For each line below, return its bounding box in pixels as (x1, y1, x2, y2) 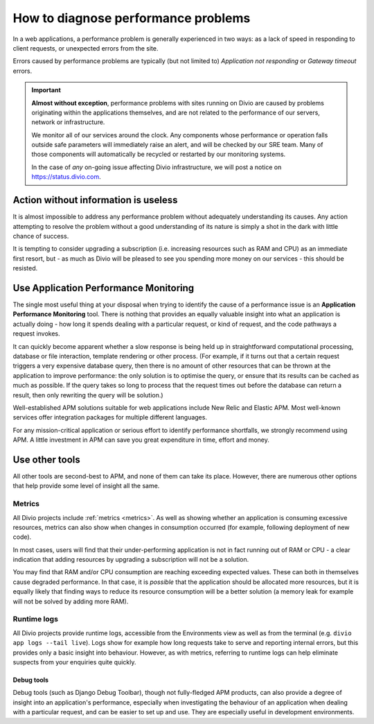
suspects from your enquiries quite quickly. (12, 657, 136, 666)
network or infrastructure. (31, 118, 105, 126)
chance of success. (12, 232, 69, 240)
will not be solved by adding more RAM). (12, 597, 129, 605)
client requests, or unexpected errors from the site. (12, 44, 159, 52)
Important (31, 86, 62, 94)
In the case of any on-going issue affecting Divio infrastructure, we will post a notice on (31, 163, 282, 171)
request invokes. (12, 329, 60, 338)
